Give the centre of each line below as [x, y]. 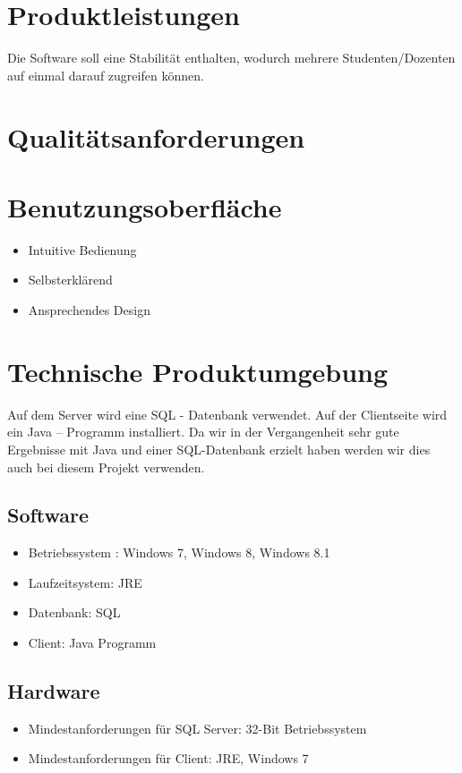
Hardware [54, 691]
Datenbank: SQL [74, 612]
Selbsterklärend [70, 280]
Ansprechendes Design [89, 310]
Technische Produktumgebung [198, 371]
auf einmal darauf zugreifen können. [106, 75]
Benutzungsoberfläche [145, 206]
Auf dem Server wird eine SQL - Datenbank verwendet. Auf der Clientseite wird [227, 414]
